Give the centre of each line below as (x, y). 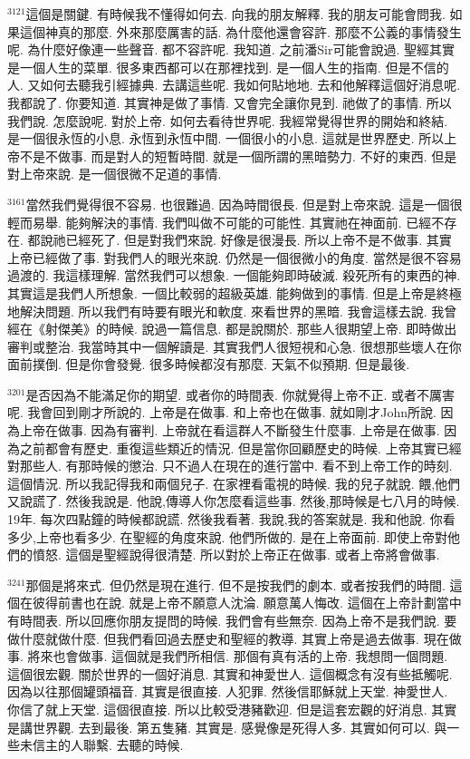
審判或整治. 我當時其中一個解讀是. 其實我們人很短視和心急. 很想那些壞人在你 (235, 346)
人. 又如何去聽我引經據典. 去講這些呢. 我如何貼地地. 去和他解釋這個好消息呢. (234, 85)
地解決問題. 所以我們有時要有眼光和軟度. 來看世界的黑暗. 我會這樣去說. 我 (226, 311)
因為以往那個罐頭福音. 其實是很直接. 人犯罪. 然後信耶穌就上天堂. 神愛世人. (228, 691)
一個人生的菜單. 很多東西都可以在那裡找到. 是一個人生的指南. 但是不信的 (234, 67)
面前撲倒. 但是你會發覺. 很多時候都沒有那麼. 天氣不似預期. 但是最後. (209, 364)
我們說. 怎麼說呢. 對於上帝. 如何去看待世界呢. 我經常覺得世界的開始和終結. (228, 120)
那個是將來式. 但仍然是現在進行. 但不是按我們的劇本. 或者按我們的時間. (235, 584)
